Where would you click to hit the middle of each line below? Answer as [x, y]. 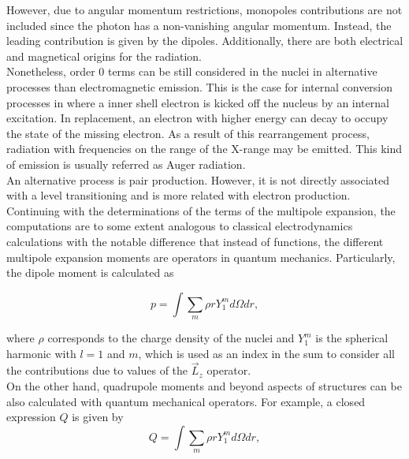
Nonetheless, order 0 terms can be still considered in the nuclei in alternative [192, 71]
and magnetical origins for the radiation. [104, 56]
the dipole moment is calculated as [90, 272]
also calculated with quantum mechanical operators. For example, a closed [186, 401]
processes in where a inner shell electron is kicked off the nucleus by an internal [198, 102]
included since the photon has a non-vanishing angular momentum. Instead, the [199, 25]
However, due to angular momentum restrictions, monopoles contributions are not [204, 9]
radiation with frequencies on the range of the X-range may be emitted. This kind [204, 149]
